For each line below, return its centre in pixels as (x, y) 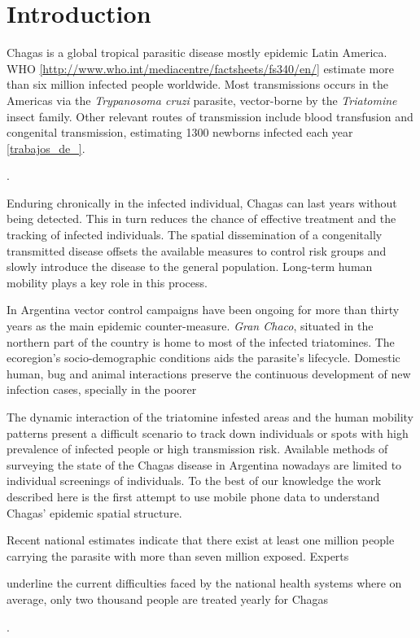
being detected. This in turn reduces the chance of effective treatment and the (201, 218)
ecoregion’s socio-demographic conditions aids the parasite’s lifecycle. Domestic (203, 358)
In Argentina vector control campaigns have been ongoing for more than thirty (203, 310)
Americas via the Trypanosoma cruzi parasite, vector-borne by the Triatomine (202, 100)
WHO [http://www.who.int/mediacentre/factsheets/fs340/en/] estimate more (200, 68)
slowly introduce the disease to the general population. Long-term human (190, 267)
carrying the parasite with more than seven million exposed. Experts (178, 555)
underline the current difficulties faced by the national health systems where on (204, 583)
